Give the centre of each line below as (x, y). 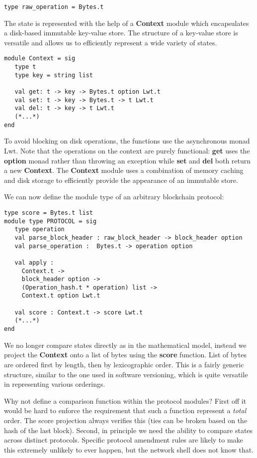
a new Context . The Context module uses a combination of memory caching (124, 170)
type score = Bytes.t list (48, 213)
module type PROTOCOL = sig (50, 221)
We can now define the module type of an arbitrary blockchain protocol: (114, 197)
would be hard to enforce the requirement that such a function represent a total (125, 410)
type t (25, 67)
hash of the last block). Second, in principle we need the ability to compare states (128, 430)
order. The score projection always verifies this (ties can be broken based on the (126, 420)
